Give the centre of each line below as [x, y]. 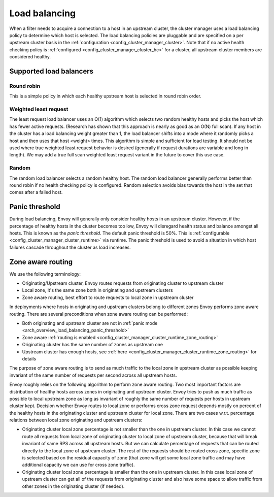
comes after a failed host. [36, 192]
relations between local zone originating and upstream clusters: [76, 420]
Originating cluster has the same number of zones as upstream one [93, 345]
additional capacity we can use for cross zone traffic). [78, 465]
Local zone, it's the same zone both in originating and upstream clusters [97, 290]
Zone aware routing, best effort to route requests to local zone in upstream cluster [108, 297]
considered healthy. [30, 57]
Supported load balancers [52, 71]
